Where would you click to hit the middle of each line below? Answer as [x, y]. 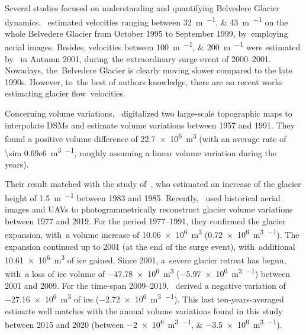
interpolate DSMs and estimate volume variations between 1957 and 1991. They [150, 125]
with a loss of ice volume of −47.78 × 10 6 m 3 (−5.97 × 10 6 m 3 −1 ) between [148, 273]
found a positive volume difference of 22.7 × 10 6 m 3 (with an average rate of [146, 138]
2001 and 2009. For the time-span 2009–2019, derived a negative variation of [145, 285]
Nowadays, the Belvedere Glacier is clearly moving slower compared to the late [149, 70]
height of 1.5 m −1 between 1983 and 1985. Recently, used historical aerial [143, 197]
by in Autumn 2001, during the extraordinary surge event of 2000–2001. [138, 58]
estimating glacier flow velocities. [65, 93]
